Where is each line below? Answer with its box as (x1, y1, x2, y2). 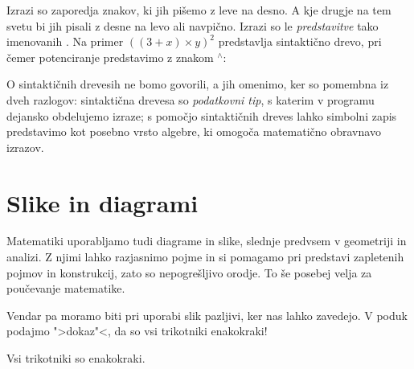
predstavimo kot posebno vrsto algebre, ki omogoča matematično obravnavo (6, 123, 381, 140)
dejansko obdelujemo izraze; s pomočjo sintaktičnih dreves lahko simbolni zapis (6, 107, 397, 124)
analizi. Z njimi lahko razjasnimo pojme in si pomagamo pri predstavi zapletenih (6, 248, 404, 265)
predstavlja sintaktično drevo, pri (218, 33, 382, 50)
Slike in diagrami (6, 186, 199, 219)
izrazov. (6, 138, 44, 155)
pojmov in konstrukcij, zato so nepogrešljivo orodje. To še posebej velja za (6, 264, 372, 281)
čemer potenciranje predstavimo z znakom (6, 48, 214, 65)
